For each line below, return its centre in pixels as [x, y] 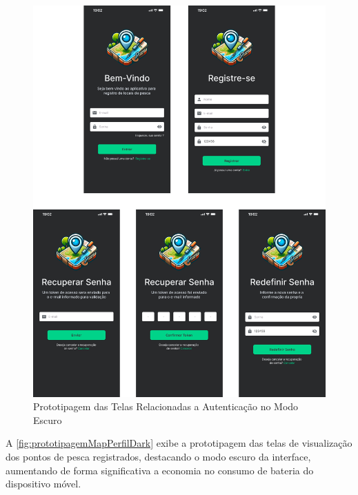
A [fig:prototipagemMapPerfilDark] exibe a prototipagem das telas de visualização [179, 443]
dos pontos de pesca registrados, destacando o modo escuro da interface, [158, 456]
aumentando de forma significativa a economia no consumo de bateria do [160, 470]
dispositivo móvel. [43, 484]
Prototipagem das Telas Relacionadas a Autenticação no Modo [166, 406]
